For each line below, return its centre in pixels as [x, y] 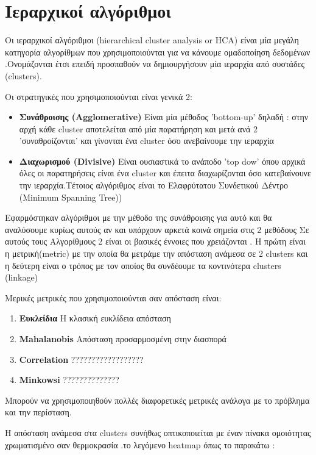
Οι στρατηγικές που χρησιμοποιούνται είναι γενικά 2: [99, 96]
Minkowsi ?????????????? [69, 380]
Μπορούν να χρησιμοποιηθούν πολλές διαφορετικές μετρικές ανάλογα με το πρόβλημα [157, 400]
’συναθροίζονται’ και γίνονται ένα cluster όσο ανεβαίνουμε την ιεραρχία [146, 141]
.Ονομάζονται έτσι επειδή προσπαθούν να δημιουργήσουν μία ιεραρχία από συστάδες [155, 64]
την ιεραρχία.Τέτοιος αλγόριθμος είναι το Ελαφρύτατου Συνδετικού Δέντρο [153, 185]
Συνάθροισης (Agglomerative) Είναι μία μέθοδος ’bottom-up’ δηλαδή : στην [164, 117]
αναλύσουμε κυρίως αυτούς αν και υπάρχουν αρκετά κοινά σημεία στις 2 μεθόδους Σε [157, 229]
